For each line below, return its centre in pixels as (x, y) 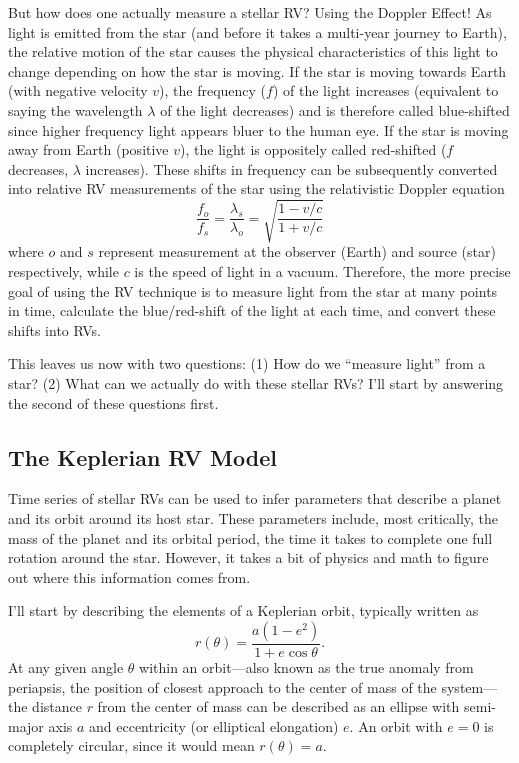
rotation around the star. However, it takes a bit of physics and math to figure (248, 557)
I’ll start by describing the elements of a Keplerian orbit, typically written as (243, 610)
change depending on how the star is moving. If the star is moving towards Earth (257, 70)
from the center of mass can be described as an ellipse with (278, 706)
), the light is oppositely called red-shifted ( (313, 149)
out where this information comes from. (129, 576)
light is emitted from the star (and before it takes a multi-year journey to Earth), (257, 31)
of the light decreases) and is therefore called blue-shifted (335, 109)
